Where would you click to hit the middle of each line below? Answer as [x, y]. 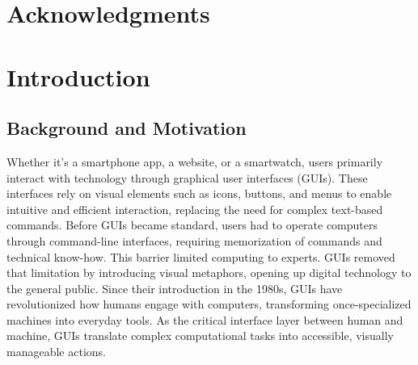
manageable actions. [56, 352]
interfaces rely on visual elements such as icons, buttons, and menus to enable [199, 193]
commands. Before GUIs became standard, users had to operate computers [192, 225]
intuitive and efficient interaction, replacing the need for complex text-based [195, 209]
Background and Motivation [127, 128]
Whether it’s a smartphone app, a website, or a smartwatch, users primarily [195, 161]
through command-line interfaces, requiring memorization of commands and [194, 240]
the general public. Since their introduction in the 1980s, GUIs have [175, 288]
